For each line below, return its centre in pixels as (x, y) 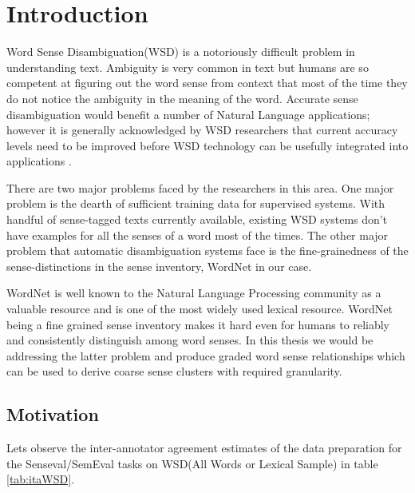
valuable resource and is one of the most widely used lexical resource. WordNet (200, 309)
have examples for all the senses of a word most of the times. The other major (198, 235)
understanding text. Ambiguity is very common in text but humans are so (188, 67)
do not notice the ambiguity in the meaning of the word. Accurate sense (182, 98)
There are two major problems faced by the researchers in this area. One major (200, 187)
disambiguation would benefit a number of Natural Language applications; (188, 114)
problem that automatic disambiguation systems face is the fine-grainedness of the (207, 250)
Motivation (53, 414)
